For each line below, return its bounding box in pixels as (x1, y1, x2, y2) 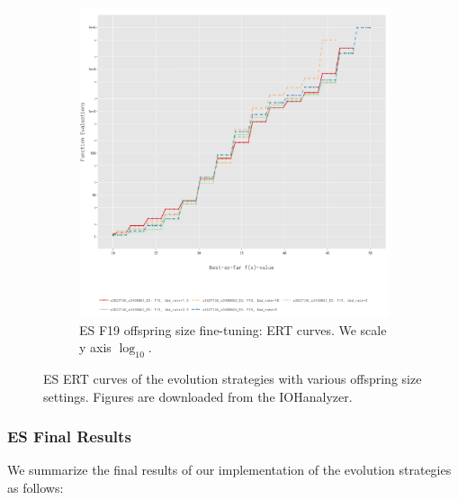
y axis (79, 338, 112, 357)
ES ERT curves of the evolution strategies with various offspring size (43, 368, 422, 387)
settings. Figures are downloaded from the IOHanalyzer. (43, 386, 353, 405)
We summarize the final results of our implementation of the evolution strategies (7, 460, 452, 479)
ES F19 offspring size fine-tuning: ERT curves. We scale (79, 320, 387, 339)
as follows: (7, 477, 64, 496)
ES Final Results (7, 425, 131, 448)
